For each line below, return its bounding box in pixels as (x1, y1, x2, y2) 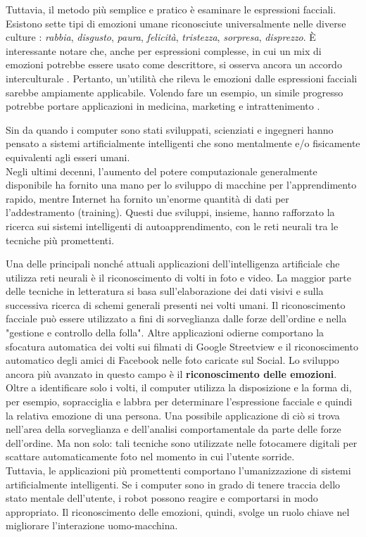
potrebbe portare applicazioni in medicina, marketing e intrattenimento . (6, 99, 320, 113)
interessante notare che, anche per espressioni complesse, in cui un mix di (6, 43, 322, 58)
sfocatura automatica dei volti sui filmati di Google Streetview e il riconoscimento (6, 339, 358, 353)
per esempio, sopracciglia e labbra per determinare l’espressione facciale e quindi (6, 394, 353, 409)
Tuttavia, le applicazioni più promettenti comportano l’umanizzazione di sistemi (6, 463, 351, 477)
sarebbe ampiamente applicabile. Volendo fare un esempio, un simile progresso (6, 84, 343, 99)
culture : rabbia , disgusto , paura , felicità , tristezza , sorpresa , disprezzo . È (6, 30, 316, 44)
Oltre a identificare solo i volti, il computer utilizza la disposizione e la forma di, (6, 380, 352, 395)
